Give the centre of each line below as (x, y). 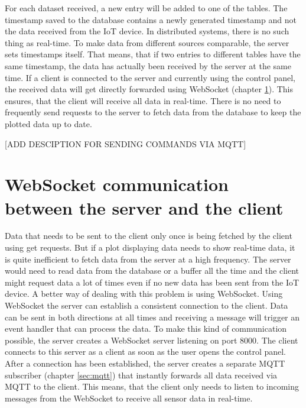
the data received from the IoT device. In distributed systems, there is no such (147, 31)
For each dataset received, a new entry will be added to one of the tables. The (146, 8)
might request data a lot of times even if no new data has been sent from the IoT (152, 282)
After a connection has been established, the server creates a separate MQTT (145, 363)
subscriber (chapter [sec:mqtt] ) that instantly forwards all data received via (141, 375)
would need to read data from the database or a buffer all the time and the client (152, 271)
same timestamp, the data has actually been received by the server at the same (148, 65)
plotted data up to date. (48, 123)
